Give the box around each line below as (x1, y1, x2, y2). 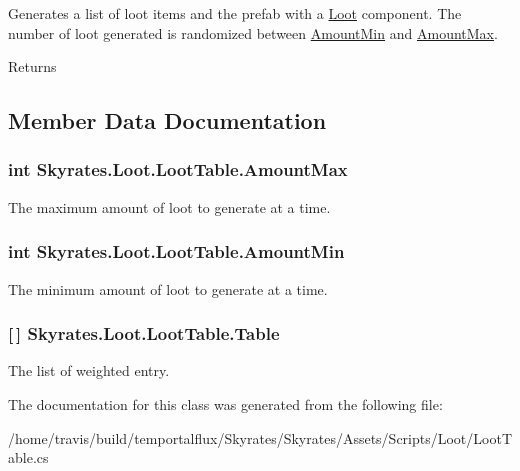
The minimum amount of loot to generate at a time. (8, 278, 328, 299)
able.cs (8, 447, 49, 468)
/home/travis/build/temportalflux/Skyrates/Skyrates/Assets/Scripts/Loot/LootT (8, 427, 513, 448)
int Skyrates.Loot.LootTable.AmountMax (8, 157, 348, 182)
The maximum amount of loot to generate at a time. (8, 196, 331, 217)
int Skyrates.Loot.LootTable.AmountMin (8, 239, 345, 264)
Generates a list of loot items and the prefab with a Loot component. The (8, 3, 462, 23)
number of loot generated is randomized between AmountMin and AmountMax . (8, 22, 498, 43)
